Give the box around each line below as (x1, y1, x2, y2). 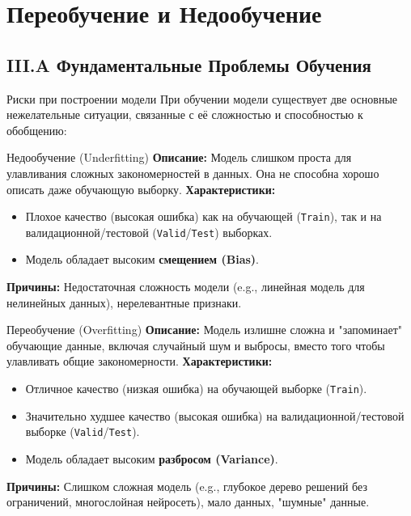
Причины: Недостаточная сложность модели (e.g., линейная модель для (6, 278, 365, 295)
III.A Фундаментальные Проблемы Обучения (6, 52, 371, 77)
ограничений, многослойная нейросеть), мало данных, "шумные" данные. (6, 493, 370, 510)
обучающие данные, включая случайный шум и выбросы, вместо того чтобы (6, 336, 385, 353)
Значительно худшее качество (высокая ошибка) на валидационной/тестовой (25, 407, 405, 424)
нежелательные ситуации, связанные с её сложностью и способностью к (6, 106, 363, 123)
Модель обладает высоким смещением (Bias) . (25, 251, 259, 268)
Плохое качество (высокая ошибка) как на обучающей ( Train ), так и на (25, 208, 382, 225)
